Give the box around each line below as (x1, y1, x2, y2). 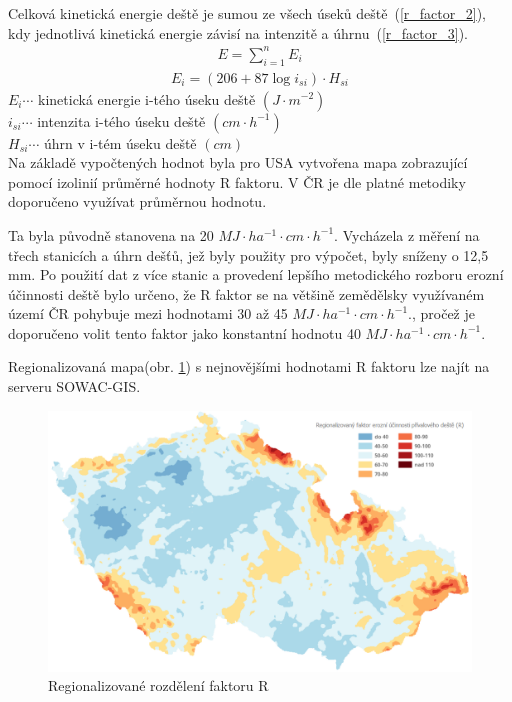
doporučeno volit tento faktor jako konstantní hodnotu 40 (8, 322, 361, 343)
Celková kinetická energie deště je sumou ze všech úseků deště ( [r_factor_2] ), (8, 3, 487, 23)
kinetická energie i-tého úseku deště (38, 88, 256, 109)
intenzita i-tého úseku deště (37, 110, 206, 131)
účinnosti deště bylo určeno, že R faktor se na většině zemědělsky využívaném (8, 283, 485, 304)
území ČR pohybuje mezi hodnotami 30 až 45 (8, 303, 288, 324)
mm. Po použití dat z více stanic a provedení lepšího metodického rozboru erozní (8, 264, 504, 285)
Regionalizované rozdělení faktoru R (48, 675, 269, 696)
